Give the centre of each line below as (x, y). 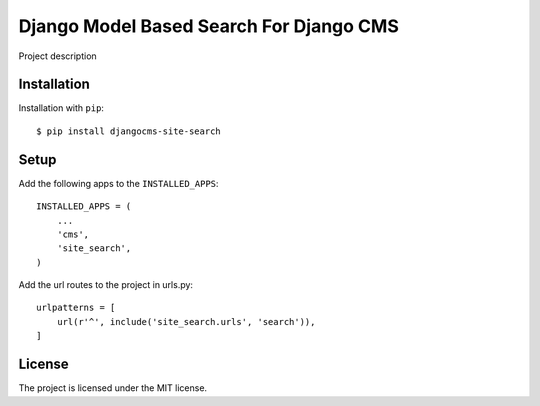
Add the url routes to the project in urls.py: (106, 285)
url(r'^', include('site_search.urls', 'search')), (186, 321)
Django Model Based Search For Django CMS (208, 26)
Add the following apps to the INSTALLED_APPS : (118, 183)
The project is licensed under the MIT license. (113, 388)
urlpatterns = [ (76, 308)
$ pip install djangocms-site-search (129, 131)
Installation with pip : (61, 108)
